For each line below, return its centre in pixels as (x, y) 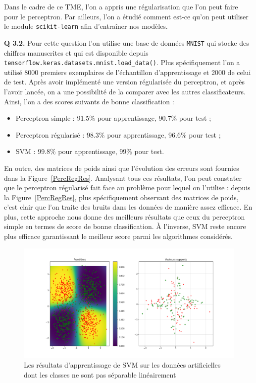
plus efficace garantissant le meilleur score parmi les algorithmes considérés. (118, 236)
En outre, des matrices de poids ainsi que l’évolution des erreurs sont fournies (122, 168)
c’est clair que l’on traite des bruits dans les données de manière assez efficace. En (128, 207)
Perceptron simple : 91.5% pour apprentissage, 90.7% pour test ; (113, 118)
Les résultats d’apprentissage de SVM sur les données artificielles (122, 364)
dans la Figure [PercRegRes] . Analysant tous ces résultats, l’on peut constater (123, 178)
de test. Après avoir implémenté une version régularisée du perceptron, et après (124, 82)
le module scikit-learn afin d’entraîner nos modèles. (86, 26)
